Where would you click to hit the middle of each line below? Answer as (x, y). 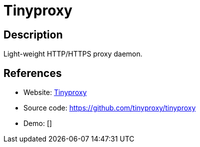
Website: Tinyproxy (55, 92)
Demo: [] (38, 123)
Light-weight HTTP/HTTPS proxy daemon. (73, 54)
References (33, 73)
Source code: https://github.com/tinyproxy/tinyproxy (110, 108)
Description (33, 34)
